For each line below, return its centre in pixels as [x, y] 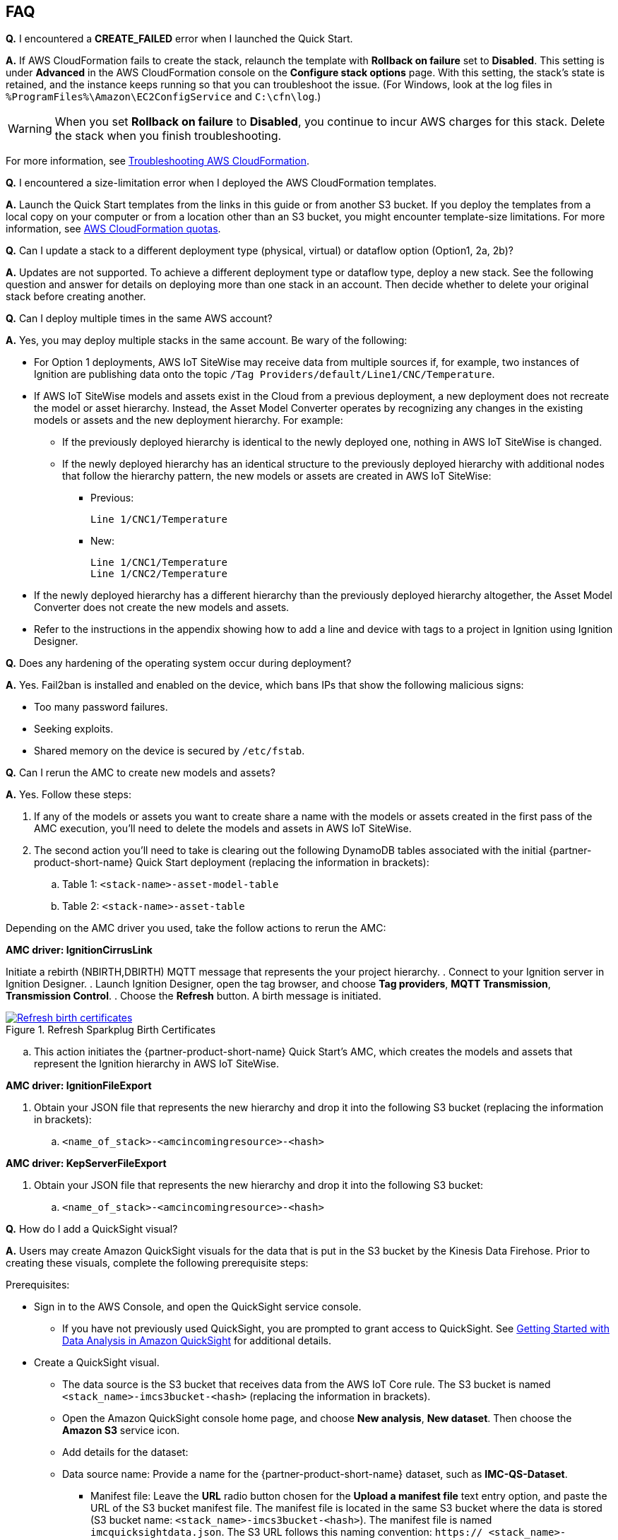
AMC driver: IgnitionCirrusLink [79, 950]
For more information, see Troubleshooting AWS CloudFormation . [158, 161]
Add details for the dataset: [125, 1452]
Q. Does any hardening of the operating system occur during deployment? [179, 663]
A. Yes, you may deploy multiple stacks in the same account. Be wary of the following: [207, 340]
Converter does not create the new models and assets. [162, 608]
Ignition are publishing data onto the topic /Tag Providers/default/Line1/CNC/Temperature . [265, 374]
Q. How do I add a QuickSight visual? [92, 1229]
